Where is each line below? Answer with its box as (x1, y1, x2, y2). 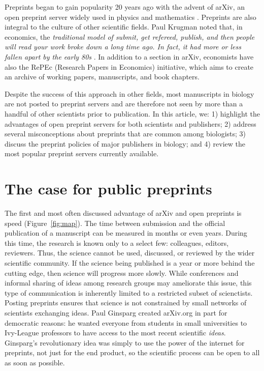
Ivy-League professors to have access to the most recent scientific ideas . (5, 327, 226, 338)
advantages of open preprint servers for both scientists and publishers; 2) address (5, 118, 256, 129)
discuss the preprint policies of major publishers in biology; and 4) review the (5, 138, 245, 149)
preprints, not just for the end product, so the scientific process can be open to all (5, 347, 260, 358)
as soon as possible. (5, 357, 65, 367)
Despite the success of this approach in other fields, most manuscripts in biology (5, 88, 254, 99)
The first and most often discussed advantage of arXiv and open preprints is (5, 208, 242, 218)
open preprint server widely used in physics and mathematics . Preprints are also (5, 11, 256, 22)
